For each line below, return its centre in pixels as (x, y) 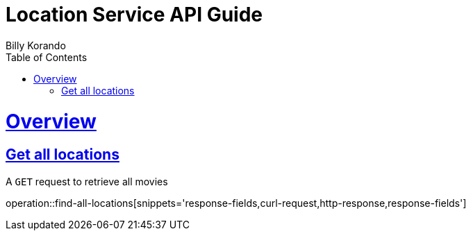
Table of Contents (47, 57)
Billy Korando (36, 45)
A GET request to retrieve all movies (87, 181)
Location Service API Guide (134, 15)
